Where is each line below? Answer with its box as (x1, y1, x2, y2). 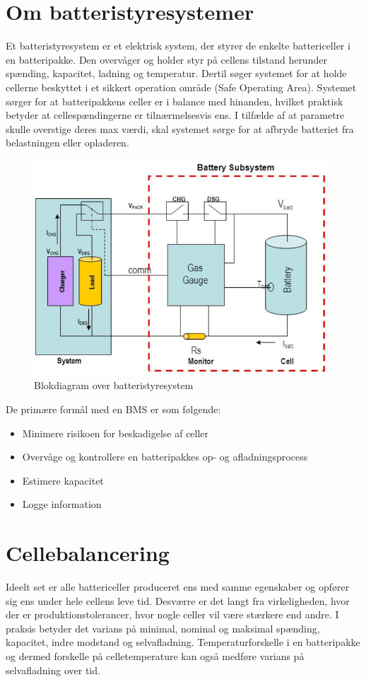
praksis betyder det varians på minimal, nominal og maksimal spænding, (6, 620, 320, 635)
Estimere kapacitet (22, 473, 104, 487)
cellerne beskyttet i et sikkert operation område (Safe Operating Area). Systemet (6, 79, 357, 94)
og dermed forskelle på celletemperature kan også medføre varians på (6, 648, 305, 663)
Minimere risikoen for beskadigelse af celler (22, 425, 209, 440)
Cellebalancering (6, 538, 170, 567)
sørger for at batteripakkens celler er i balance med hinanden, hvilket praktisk (6, 93, 343, 108)
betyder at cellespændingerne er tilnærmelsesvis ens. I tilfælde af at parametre (6, 108, 345, 122)
